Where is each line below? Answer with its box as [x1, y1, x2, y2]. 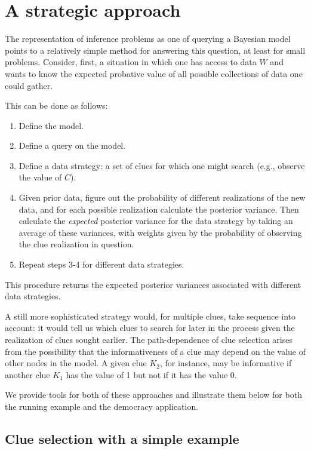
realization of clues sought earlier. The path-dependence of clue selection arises [5, 333, 292, 345]
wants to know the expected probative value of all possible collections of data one [5, 67, 303, 79]
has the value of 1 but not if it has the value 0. [66, 368, 237, 381]
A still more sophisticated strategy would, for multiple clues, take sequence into [5, 309, 296, 322]
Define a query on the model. [19, 139, 126, 152]
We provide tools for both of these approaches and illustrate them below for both [5, 388, 302, 401]
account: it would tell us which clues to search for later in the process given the [5, 321, 295, 334]
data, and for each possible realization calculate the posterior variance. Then [19, 203, 299, 215]
